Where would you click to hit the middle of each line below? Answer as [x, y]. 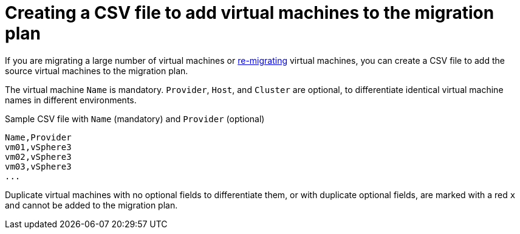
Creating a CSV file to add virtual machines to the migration [250, 13]
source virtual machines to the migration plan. [97, 71]
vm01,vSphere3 [38, 147]
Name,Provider [38, 137]
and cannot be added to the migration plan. [91, 205]
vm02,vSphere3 [38, 157]
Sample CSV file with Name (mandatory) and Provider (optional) [135, 119]
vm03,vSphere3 [38, 166]
